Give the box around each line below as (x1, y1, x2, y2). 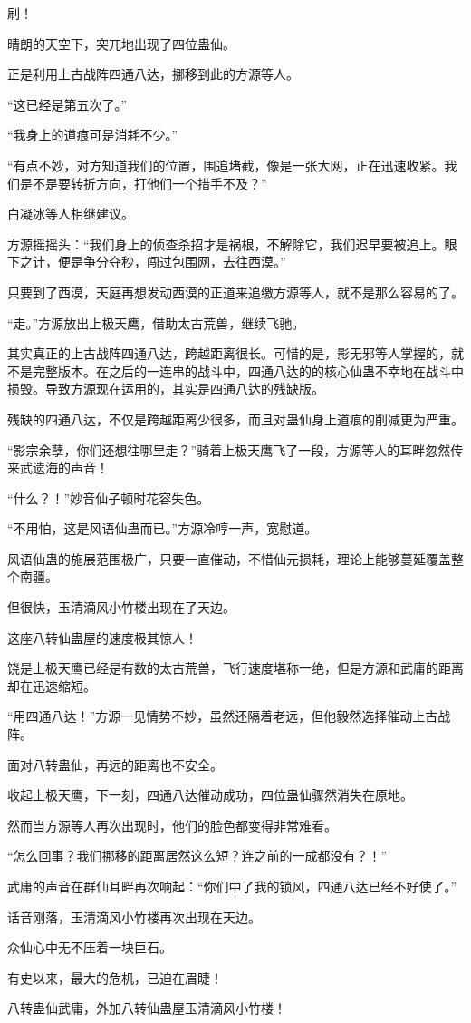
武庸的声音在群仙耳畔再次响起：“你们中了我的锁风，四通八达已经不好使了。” (7, 877, 457, 895)
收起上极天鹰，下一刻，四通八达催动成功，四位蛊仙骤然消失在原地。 (7, 785, 413, 804)
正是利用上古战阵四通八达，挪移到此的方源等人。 (7, 64, 299, 83)
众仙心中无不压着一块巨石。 (7, 938, 172, 957)
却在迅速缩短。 (7, 676, 96, 695)
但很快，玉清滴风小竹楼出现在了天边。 (7, 598, 235, 617)
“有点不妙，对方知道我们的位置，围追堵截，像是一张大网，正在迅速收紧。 (7, 155, 445, 174)
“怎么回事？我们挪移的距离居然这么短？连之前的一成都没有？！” (7, 846, 388, 865)
